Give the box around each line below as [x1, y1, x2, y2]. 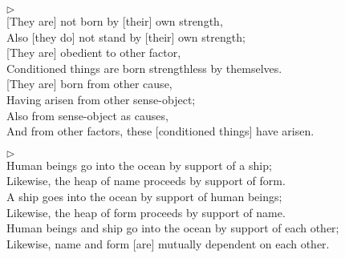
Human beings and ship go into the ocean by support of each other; [6, 220, 339, 236]
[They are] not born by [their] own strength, [6, 13, 223, 29]
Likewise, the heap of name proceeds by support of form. [6, 172, 286, 189]
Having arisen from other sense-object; [6, 91, 196, 107]
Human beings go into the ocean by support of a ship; [6, 156, 272, 173]
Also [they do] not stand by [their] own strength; [6, 28, 246, 45]
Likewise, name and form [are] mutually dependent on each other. [6, 235, 330, 252]
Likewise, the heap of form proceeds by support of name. [6, 204, 286, 220]
